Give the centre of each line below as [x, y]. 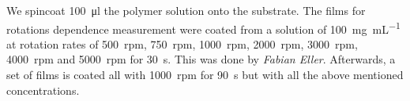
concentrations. [43, 90]
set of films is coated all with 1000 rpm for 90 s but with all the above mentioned [205, 75]
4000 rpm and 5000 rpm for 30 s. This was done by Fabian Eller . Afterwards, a [201, 59]
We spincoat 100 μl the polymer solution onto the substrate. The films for [186, 10]
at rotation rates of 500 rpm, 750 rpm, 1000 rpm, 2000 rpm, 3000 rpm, [182, 43]
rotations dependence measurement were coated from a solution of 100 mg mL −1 [203, 27]
